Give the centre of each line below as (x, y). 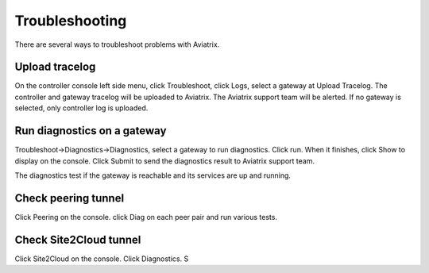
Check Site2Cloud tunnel (78, 239)
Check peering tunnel (70, 198)
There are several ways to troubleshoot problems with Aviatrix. (117, 44)
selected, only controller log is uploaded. (81, 108)
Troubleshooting (71, 21)
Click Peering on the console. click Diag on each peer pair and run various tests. (146, 217)
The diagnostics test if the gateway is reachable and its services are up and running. (153, 175)
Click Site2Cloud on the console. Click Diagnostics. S (102, 259)
